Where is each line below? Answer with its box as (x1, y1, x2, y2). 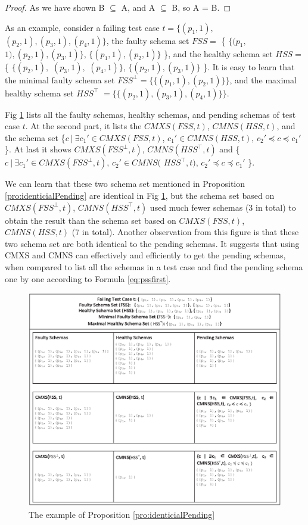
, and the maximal (229, 73, 297, 86)
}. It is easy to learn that (203, 60, 295, 73)
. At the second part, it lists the (25, 120, 142, 132)
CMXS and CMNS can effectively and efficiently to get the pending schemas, (5, 249, 286, 261)
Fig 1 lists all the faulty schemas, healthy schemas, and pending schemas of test (5, 108, 296, 120)
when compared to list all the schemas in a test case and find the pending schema (5, 260, 303, 273)
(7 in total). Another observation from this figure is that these (71, 226, 299, 238)
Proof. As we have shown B (5, 1, 105, 13)
